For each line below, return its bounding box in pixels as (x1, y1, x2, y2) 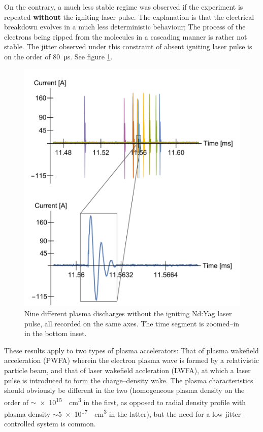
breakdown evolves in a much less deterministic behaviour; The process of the (4, 21, 246, 32)
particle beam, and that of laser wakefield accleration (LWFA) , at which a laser (4, 364, 251, 375)
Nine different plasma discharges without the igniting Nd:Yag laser (24, 308, 232, 319)
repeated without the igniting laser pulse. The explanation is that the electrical (4, 11, 254, 22)
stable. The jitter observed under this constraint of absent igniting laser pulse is (4, 41, 252, 52)
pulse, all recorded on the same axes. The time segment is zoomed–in (24, 318, 240, 328)
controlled (4, 418, 35, 429)
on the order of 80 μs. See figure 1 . (4, 51, 113, 61)
